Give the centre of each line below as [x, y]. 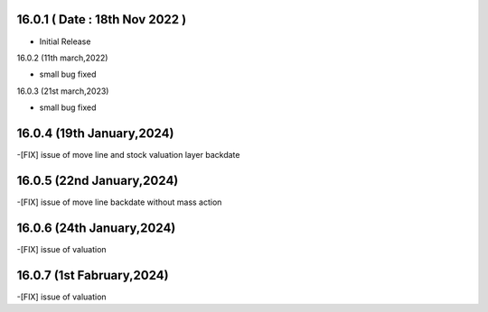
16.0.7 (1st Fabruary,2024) [93, 275]
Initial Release [65, 41]
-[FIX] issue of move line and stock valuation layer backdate [128, 154]
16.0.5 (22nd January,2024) [98, 180]
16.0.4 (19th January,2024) [95, 133]
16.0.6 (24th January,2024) [96, 228]
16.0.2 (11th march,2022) [62, 58]
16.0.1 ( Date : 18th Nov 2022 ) [102, 19]
